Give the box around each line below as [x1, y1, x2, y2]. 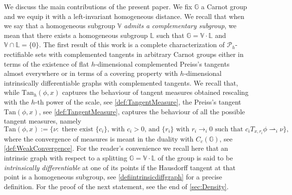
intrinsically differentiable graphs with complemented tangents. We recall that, [4, 77, 238, 88]
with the [4, 96, 29, 106]
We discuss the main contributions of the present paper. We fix [4, 1, 192, 11]
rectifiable [4, 49, 33, 59]
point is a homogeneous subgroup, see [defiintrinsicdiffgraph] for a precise [4, 172, 222, 182]
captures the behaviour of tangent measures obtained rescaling [62, 87, 249, 97]
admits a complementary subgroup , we [124, 20, 237, 31]
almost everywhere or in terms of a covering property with [4, 68, 178, 78]
